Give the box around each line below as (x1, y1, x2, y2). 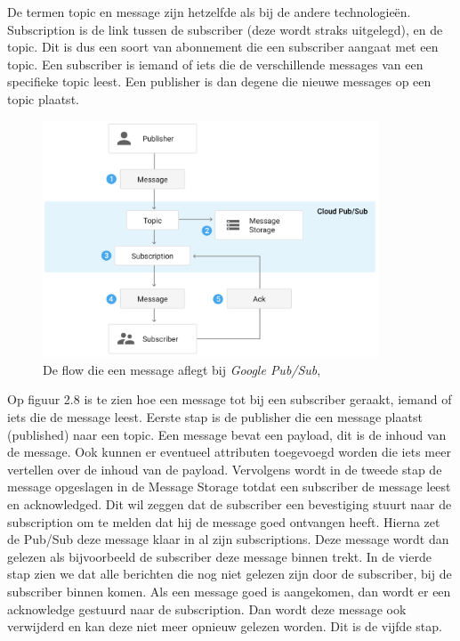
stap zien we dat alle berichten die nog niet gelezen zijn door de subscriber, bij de (7, 564, 452, 583)
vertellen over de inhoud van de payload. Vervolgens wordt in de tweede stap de (7, 459, 442, 478)
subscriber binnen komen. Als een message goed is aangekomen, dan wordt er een (7, 582, 451, 601)
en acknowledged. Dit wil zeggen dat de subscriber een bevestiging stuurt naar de (7, 495, 452, 514)
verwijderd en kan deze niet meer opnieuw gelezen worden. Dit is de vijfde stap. (7, 617, 442, 636)
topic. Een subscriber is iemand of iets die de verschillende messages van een (7, 54, 424, 73)
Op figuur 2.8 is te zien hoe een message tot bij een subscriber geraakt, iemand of (7, 390, 452, 409)
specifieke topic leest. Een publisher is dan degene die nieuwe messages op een (7, 72, 432, 91)
